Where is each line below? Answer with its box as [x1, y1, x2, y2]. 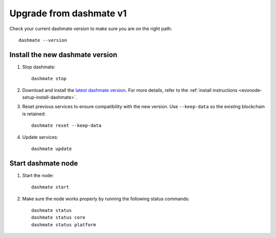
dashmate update [31, 146, 72, 152]
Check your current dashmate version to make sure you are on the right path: [9, 26, 172, 32]
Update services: [22, 134, 58, 140]
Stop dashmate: [22, 64, 56, 70]
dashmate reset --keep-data [31, 123, 102, 129]
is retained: [22, 110, 46, 117]
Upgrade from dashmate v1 [9, 8, 127, 19]
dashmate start [31, 184, 70, 190]
